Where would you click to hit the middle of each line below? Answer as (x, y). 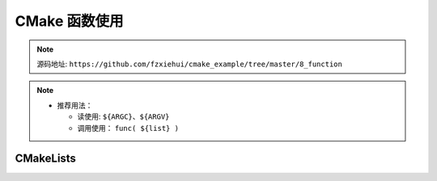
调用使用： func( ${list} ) (128, 128)
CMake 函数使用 (69, 21)
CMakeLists (46, 159)
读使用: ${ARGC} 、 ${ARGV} (123, 116)
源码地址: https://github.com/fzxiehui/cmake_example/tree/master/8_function (190, 64)
